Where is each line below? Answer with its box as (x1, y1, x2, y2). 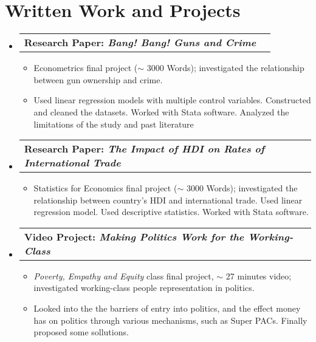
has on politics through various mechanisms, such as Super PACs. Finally (33, 313, 307, 326)
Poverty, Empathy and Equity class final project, (33, 269, 214, 282)
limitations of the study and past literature (33, 117, 194, 130)
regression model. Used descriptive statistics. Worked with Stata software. (33, 205, 309, 218)
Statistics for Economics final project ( (33, 182, 177, 194)
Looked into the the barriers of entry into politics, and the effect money (33, 302, 301, 315)
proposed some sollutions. (33, 326, 129, 338)
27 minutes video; (225, 269, 292, 282)
